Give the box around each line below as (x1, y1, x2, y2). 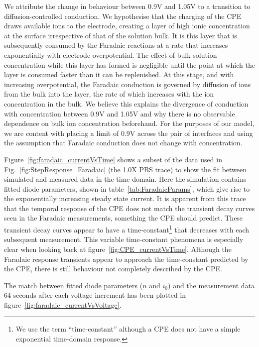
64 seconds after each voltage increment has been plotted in (4, 290, 186, 300)
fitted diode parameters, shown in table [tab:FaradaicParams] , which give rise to (4, 183, 250, 194)
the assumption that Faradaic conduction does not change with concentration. (4, 137, 243, 148)
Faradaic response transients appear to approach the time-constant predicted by (4, 253, 249, 264)
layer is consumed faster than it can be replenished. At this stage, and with (4, 69, 234, 80)
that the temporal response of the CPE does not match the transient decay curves (4, 203, 255, 213)
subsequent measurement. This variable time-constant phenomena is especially (4, 234, 244, 244)
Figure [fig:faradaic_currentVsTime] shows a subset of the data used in (4, 154, 222, 164)
